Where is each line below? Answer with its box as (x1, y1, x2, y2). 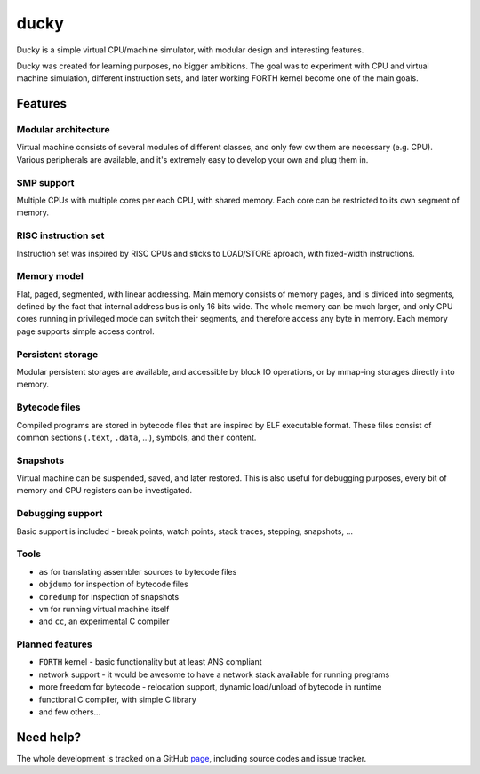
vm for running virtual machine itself (38, 603, 170, 614)
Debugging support (16, 507, 103, 520)
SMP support (16, 176, 75, 188)
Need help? (16, 730, 82, 745)
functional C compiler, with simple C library (38, 694, 197, 705)
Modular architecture (16, 124, 110, 136)
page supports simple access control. (16, 325, 155, 337)
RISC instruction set (16, 229, 105, 242)
